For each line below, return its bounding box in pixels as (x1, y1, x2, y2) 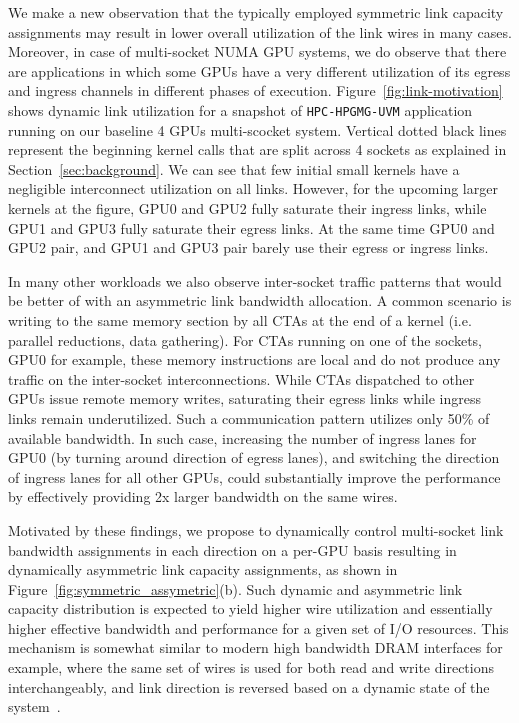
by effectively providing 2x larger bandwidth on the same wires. (8, 486, 398, 507)
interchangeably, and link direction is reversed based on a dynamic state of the (8, 676, 490, 697)
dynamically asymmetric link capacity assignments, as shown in (8, 559, 398, 580)
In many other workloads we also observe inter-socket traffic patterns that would (8, 270, 502, 291)
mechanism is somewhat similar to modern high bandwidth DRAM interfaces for (8, 637, 503, 658)
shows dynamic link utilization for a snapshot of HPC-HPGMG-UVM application (8, 99, 473, 120)
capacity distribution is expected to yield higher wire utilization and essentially (8, 598, 493, 619)
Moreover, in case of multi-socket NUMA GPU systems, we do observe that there (8, 41, 507, 62)
